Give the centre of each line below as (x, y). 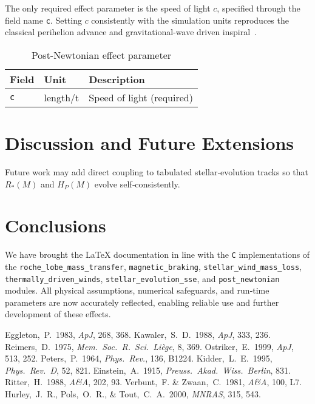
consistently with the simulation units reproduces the (190, 20)
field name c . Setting (43, 20)
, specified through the (259, 8)
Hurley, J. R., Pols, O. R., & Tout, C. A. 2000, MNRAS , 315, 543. (133, 394)
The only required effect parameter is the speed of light (108, 8)
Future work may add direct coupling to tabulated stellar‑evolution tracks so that (157, 171)
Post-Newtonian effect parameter (101, 55)
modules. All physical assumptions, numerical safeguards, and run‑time (137, 290)
